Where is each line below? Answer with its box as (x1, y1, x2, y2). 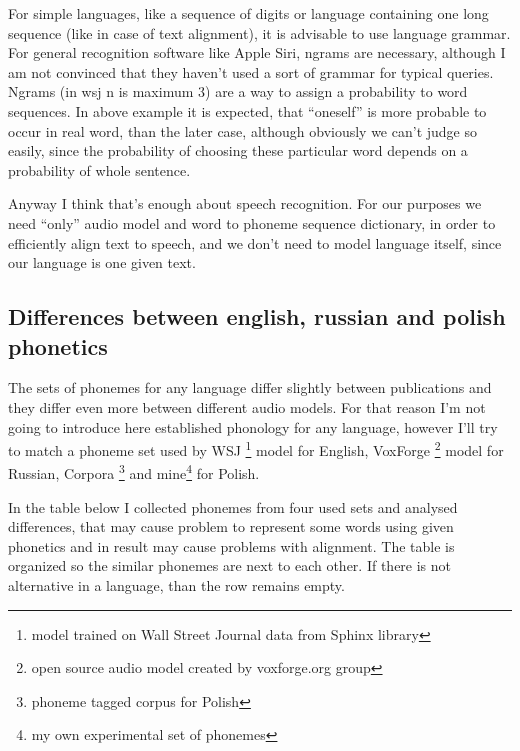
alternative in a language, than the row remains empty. (8, 574, 345, 595)
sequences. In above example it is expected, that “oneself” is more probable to (8, 100, 487, 121)
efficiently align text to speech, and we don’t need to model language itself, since (8, 232, 502, 253)
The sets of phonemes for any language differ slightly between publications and (8, 377, 492, 398)
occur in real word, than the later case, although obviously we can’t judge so (8, 120, 477, 141)
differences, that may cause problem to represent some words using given (8, 516, 454, 537)
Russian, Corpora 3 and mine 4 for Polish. (8, 460, 260, 483)
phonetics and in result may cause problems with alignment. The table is (8, 535, 455, 556)
